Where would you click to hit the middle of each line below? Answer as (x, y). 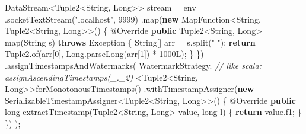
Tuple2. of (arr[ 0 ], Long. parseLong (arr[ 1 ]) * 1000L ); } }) (104, 54)
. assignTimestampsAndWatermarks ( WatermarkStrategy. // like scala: (133, 65)
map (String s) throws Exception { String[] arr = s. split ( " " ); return (130, 42)
